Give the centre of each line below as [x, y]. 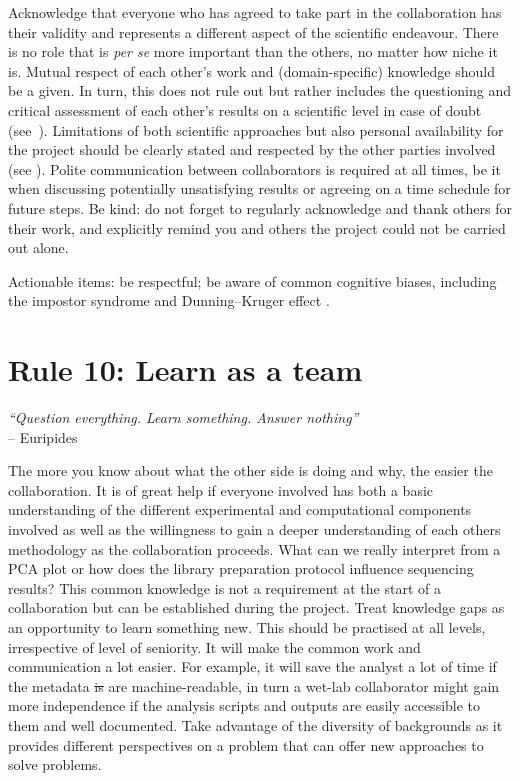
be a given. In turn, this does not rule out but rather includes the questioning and [259, 90]
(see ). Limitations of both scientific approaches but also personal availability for [256, 129]
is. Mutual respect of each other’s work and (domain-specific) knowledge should [252, 70]
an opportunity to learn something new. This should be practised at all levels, [247, 626]
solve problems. [55, 764]
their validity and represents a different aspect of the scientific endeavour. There [253, 31]
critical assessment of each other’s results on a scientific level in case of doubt [245, 109]
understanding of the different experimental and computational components [240, 509]
